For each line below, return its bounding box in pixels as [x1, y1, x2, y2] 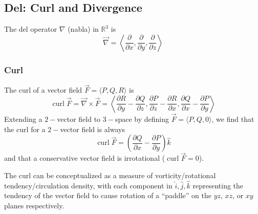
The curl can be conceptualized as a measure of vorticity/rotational [4, 170, 216, 181]
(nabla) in [68, 24, 99, 34]
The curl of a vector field [4, 84, 82, 95]
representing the [192, 180, 244, 190]
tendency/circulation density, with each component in [4, 180, 173, 190]
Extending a [4, 114, 42, 124]
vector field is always [60, 123, 125, 134]
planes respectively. [4, 200, 64, 211]
